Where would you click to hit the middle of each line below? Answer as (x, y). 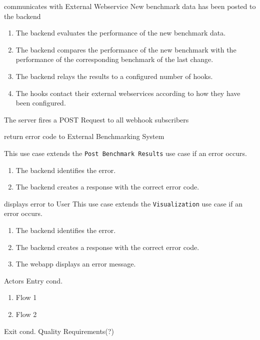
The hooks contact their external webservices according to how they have (128, 93)
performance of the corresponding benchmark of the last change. (114, 59)
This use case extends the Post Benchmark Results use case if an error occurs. (125, 153)
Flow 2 (26, 314)
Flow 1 (26, 297)
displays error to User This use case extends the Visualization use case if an (123, 203)
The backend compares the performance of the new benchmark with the (126, 49)
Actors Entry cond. (33, 280)
